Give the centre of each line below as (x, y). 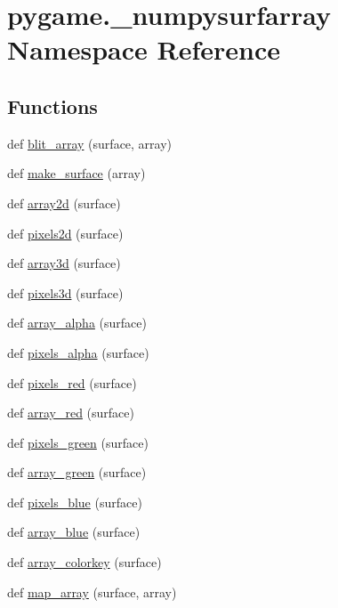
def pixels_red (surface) (72, 382)
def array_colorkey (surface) (84, 562)
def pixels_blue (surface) (75, 502)
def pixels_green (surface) (78, 442)
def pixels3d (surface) (65, 292)
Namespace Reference (144, 49)
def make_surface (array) (76, 173)
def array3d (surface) (64, 263)
